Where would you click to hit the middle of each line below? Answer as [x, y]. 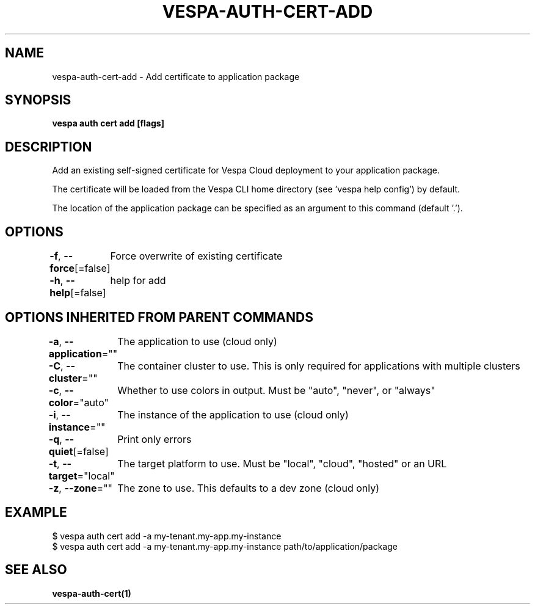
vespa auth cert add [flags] [108, 123]
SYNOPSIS [38, 100]
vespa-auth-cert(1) [92, 593]
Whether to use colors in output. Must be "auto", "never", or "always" [276, 390]
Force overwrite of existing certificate [196, 256]
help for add [138, 281]
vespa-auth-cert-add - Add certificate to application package [176, 76]
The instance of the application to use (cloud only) [233, 414]
